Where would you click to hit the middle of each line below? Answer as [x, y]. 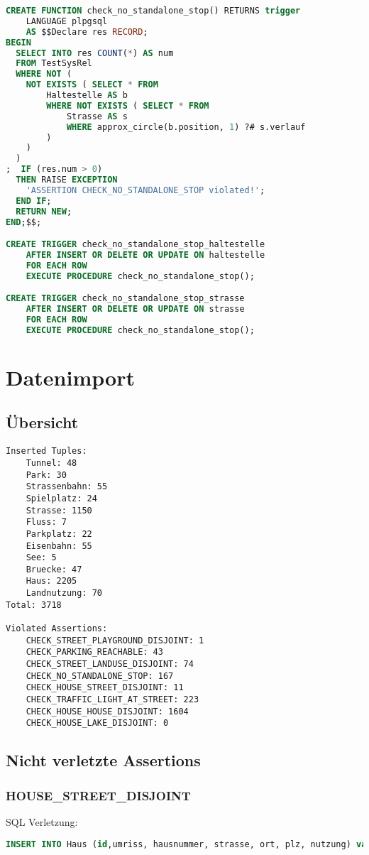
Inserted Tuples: [46, 451]
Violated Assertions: [57, 629]
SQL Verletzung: [42, 822]
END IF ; [34, 201]
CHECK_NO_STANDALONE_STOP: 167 [100, 676]
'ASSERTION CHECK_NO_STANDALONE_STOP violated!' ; [145, 190]
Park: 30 [46, 475]
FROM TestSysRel [54, 64]
